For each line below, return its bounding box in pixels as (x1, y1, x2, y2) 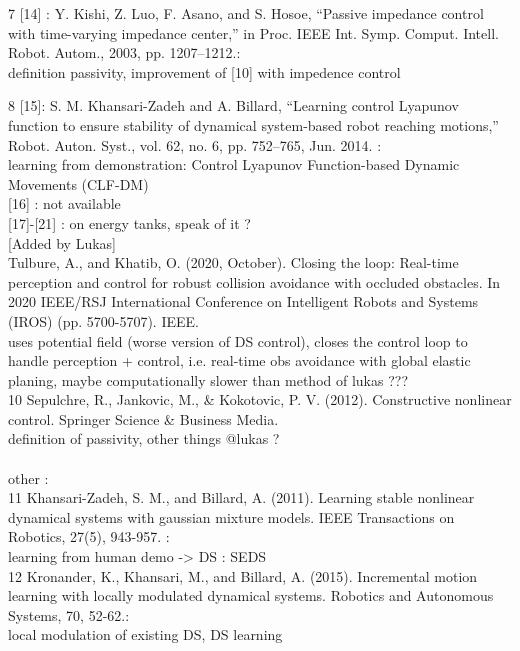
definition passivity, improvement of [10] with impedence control (8, 61, 401, 82)
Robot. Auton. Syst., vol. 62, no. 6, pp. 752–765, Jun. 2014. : (8, 134, 382, 155)
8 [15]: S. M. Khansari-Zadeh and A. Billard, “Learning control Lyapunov (8, 95, 459, 116)
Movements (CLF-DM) (8, 173, 149, 194)
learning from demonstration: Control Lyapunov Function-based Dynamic (8, 154, 460, 175)
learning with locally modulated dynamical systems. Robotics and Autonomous (8, 585, 494, 606)
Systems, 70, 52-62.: (8, 604, 130, 625)
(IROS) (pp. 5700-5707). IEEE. (8, 310, 199, 331)
